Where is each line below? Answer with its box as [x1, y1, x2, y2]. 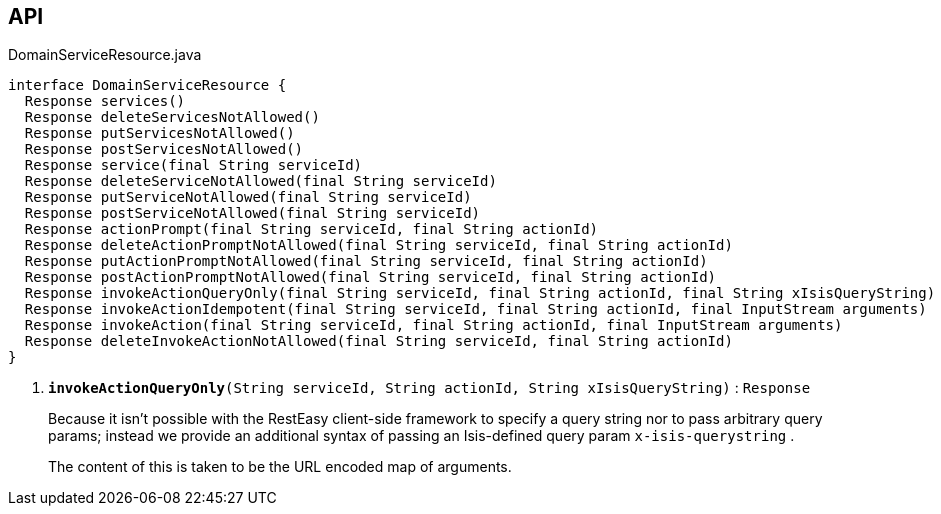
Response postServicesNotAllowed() [24, 141, 304, 158]
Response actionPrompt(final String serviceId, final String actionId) [24, 221, 599, 238]
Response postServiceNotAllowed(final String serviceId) [24, 205, 481, 222]
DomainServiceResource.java [8, 46, 202, 64]
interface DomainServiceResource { [8, 77, 287, 94]
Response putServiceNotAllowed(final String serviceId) [24, 189, 472, 206]
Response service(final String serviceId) [24, 157, 363, 174]
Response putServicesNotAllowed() [24, 125, 295, 142]
